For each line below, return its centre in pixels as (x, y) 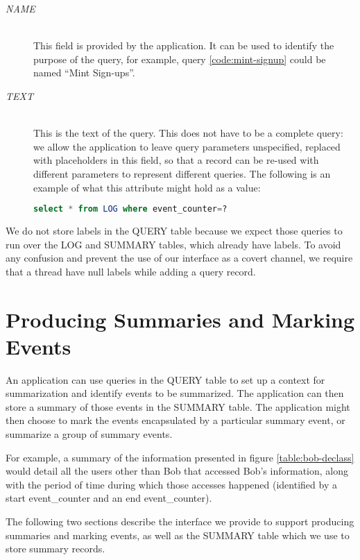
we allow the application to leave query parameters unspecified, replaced (187, 146)
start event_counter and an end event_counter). (109, 498)
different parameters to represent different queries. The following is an (182, 173)
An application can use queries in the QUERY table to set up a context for (165, 379)
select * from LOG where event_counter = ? (130, 209)
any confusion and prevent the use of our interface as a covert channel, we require (179, 258)
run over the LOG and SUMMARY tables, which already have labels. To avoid (173, 244)
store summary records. (55, 549)
